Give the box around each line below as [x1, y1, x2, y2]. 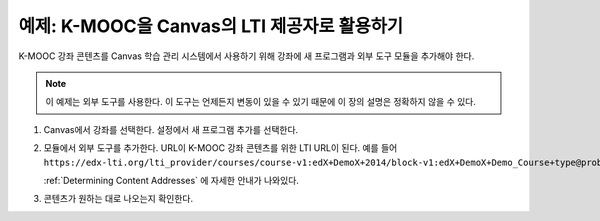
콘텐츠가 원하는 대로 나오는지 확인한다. [43, 193, 194, 205]
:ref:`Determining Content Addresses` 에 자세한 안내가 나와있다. [43, 174, 300, 186]
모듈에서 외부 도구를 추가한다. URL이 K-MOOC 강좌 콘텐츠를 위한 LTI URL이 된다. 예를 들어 [43, 142, 398, 154]
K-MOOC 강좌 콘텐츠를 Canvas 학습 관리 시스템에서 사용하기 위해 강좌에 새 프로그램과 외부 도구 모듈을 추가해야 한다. [18, 50, 475, 62]
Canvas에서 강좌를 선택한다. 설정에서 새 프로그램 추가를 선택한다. [43, 123, 299, 135]
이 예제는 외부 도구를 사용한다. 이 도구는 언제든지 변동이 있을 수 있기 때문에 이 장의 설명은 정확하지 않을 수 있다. [45, 96, 477, 108]
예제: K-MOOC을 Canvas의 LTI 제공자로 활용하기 [18, 15, 404, 37]
